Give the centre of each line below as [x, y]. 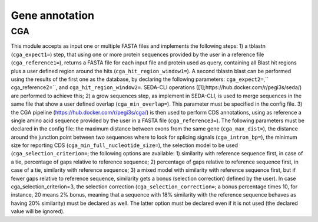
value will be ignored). [38, 211]
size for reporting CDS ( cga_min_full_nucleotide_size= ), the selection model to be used [125, 145]
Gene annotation [52, 15]
